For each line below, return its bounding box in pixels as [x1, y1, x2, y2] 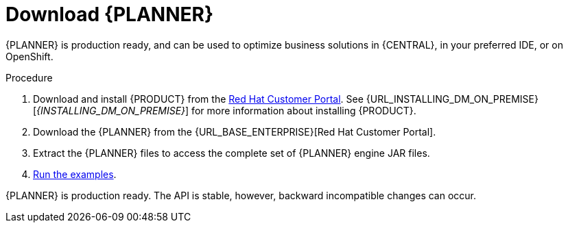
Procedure [5, 71, 53, 84]
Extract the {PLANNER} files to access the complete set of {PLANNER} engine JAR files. [33, 147, 430, 159]
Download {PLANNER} [5, 3, 214, 26]
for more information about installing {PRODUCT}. [191, 104, 416, 116]
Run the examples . [33, 168, 117, 180]
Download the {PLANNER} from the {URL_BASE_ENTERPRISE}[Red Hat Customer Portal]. [33, 125, 436, 138]
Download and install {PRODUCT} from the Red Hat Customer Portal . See [33, 92, 364, 105]
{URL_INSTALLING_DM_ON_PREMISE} [366, 92, 539, 105]
